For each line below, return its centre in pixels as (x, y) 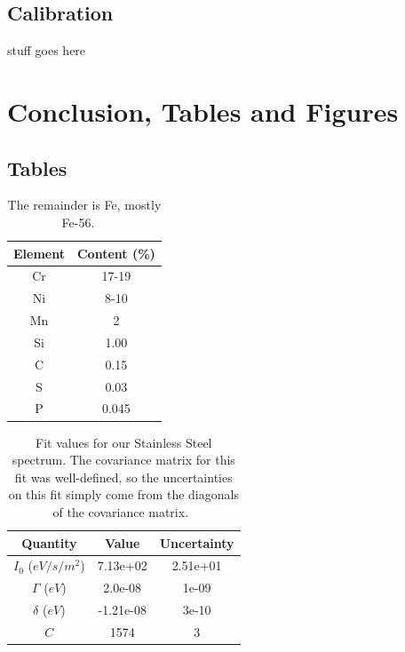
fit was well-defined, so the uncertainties (123, 477)
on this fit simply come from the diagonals (123, 494)
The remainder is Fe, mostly (84, 205)
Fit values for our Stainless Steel (124, 442)
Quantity (49, 542)
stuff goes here (47, 50)
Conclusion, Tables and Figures (203, 111)
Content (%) (116, 253)
